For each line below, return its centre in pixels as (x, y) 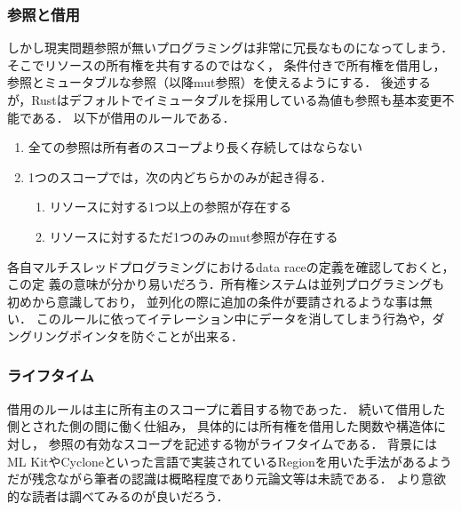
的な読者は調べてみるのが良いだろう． (118, 495)
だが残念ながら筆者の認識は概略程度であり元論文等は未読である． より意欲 (227, 479)
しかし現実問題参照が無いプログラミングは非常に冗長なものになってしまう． (230, 48)
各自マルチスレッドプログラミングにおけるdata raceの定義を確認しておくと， (231, 266)
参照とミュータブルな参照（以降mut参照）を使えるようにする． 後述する (219, 82)
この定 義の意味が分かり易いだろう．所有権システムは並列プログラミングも (226, 284)
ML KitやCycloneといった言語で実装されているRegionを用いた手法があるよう (230, 461)
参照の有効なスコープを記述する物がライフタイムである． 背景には (243, 443)
